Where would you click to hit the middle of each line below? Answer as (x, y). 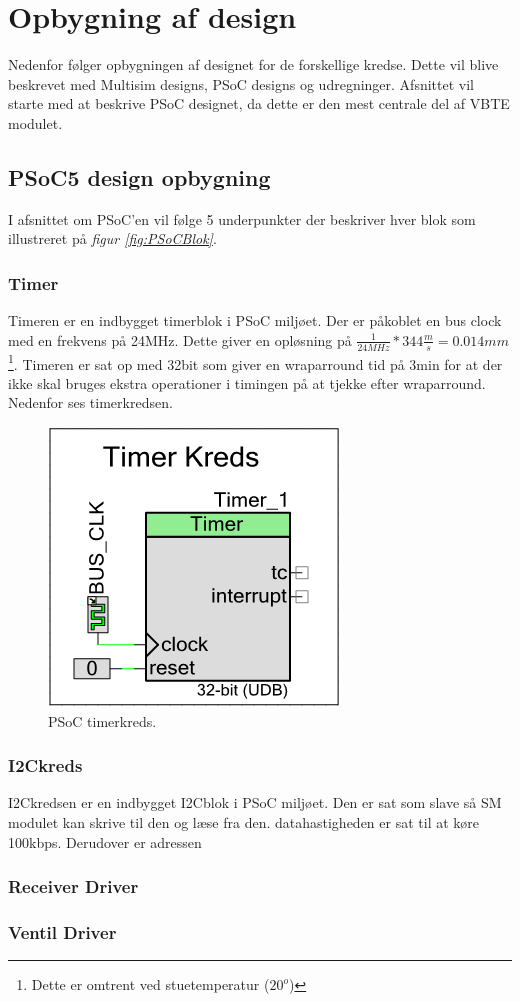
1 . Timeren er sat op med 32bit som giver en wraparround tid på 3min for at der (255, 362)
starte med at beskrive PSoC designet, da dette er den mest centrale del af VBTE (259, 103)
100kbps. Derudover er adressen (105, 841)
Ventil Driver (62, 931)
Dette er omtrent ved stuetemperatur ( (150, 984)
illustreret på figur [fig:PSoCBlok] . (112, 238)
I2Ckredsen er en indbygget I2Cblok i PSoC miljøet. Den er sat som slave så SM (255, 802)
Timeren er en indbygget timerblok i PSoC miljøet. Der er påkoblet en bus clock (255, 320)
